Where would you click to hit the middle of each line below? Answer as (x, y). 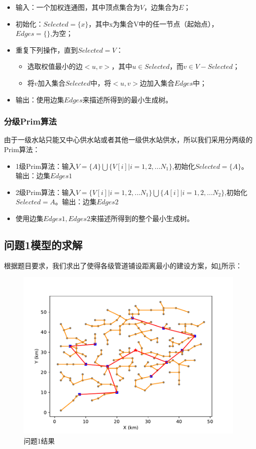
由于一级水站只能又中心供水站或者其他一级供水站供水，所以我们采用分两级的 (128, 140)
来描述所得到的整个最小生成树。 (142, 218)
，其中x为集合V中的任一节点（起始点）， (153, 23)
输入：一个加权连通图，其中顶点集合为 (78, 7)
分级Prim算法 (30, 121)
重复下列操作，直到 (47, 49)
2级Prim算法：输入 (46, 192)
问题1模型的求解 (43, 244)
